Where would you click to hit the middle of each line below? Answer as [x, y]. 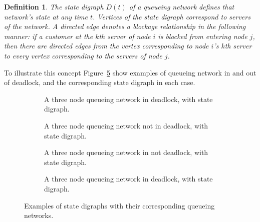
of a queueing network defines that [182, 6]
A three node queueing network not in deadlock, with [126, 125]
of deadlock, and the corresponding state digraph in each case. [100, 82]
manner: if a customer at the [49, 36]
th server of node [125, 36]
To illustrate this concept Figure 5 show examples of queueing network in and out [130, 72]
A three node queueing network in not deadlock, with [126, 152]
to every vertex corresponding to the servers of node [83, 55]
